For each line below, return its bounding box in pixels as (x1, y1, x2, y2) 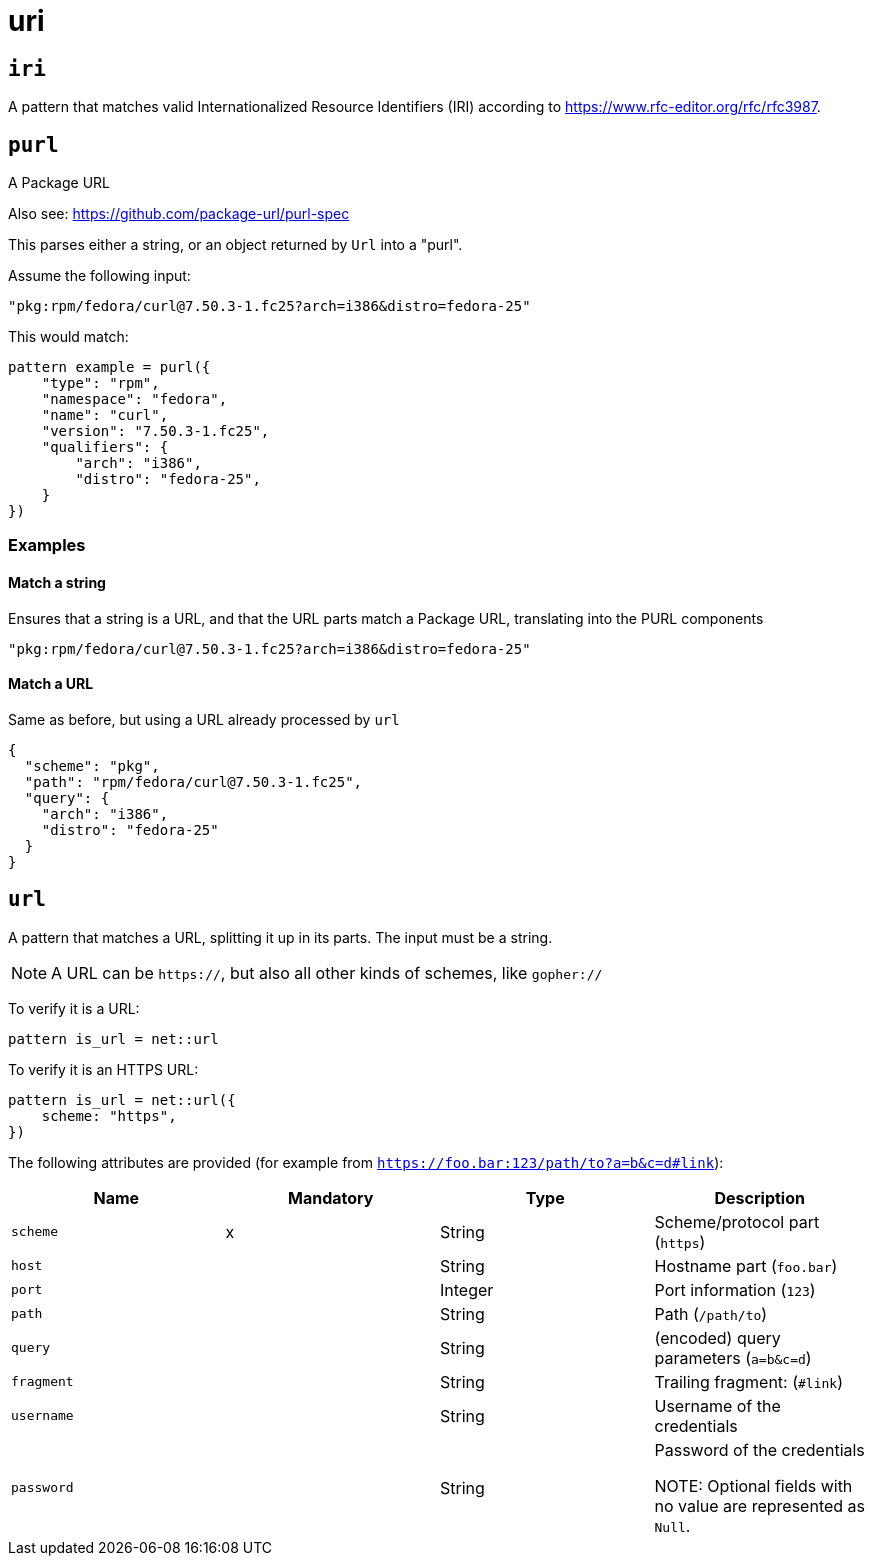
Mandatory (288, 1187, 374, 1208)
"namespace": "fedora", (41, 391, 228, 408)
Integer (440, 1279, 494, 1300)
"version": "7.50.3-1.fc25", (41, 423, 270, 440)
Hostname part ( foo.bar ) (654, 1255, 838, 1276)
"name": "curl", (41, 407, 169, 424)
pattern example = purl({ (8, 359, 211, 376)
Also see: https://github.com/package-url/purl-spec (8, 205, 350, 223)
